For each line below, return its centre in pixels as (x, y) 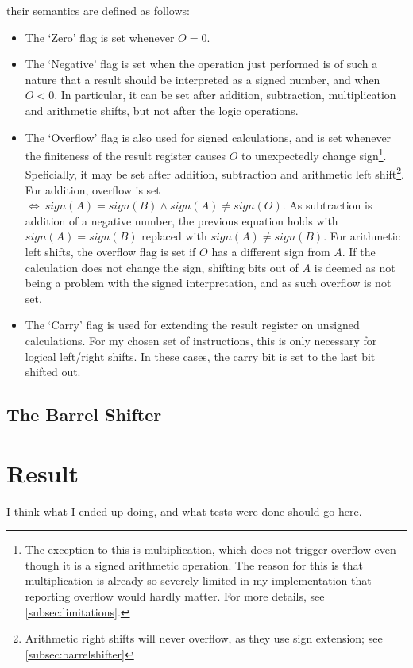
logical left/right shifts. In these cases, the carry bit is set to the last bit (200, 356)
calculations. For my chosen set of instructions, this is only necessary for (201, 340)
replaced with (174, 236)
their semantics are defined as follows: (98, 10)
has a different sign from (271, 252)
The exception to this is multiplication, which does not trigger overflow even (210, 549)
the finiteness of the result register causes (125, 155)
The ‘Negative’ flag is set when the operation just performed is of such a (201, 64)
